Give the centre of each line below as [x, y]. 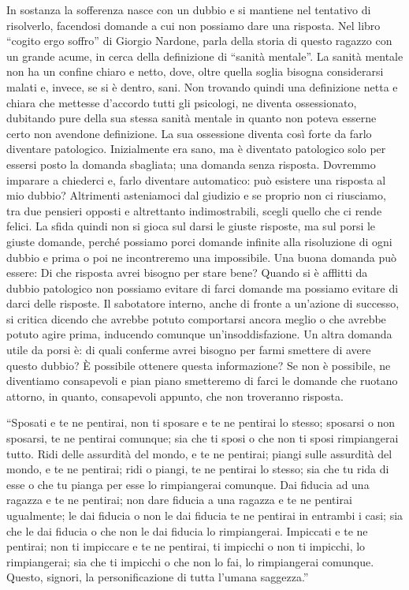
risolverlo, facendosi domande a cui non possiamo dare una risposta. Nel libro [193, 25]
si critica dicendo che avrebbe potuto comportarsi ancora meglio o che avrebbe [196, 318]
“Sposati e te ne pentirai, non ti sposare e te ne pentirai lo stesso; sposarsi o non [201, 422]
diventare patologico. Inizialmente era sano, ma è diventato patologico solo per [196, 149]
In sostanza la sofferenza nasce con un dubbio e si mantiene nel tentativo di [189, 9]
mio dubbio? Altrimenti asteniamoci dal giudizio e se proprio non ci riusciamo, [196, 195]
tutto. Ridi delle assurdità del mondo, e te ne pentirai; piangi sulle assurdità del [199, 453]
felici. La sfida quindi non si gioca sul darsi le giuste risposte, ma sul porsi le [191, 226]
